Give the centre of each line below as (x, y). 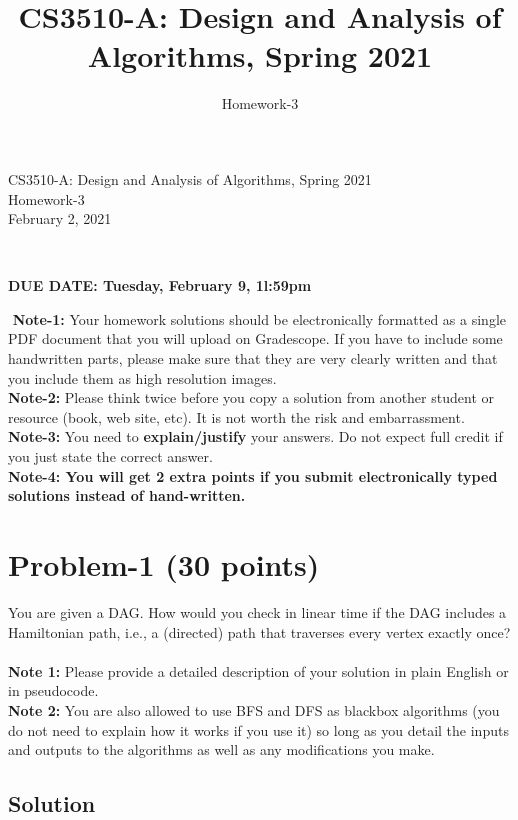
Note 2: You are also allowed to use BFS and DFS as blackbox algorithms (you (254, 709)
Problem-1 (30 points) (164, 564)
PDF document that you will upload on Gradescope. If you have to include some (255, 338)
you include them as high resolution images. (142, 377)
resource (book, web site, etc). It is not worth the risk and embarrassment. (236, 416)
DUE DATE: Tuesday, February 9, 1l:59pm (160, 285)
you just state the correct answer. (110, 456)
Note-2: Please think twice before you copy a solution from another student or (251, 397)
